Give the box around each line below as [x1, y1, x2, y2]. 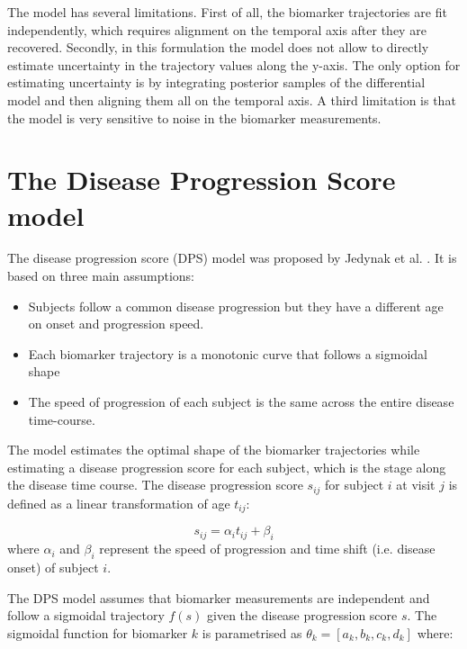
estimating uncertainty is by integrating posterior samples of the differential [7, 73, 426, 92]
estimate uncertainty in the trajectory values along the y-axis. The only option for [7, 55, 461, 74]
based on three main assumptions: [7, 266, 195, 285]
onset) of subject [7, 557, 99, 576]
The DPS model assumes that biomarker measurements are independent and [7, 588, 430, 607]
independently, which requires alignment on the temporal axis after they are [7, 20, 427, 39]
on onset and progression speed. [28, 314, 204, 333]
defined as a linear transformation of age [7, 493, 230, 512]
